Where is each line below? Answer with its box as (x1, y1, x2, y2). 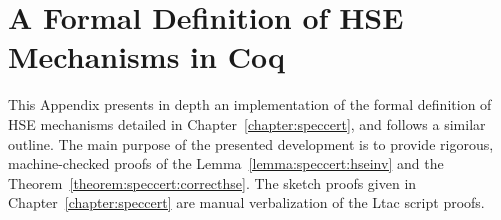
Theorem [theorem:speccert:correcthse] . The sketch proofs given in (8, 172, 417, 193)
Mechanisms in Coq (8, 36, 285, 77)
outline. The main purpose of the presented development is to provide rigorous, (8, 133, 494, 154)
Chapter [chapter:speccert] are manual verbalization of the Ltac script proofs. (8, 192, 485, 213)
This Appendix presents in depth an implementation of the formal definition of (8, 94, 492, 115)
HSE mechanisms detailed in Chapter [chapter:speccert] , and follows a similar (8, 113, 486, 134)
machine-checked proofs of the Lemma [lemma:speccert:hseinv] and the (8, 153, 444, 174)
